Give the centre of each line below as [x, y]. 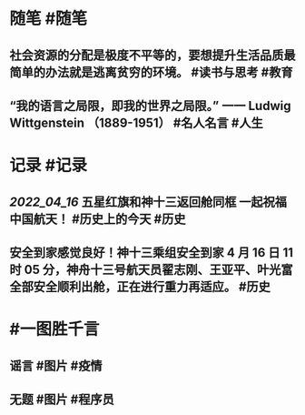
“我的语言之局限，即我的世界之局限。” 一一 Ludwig [150, 106]
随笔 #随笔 [49, 19]
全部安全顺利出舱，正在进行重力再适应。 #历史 [140, 286]
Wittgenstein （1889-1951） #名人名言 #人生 [136, 122]
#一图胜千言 [54, 329]
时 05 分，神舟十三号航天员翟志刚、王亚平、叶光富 [151, 269]
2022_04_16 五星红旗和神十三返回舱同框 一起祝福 [148, 202]
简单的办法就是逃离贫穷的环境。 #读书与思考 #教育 [151, 72]
